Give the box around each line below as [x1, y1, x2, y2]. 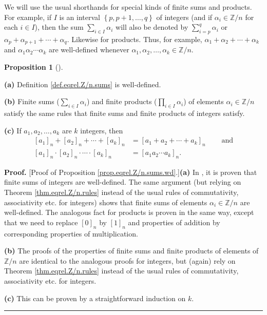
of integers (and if [156, 11, 213, 22]
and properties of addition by [128, 216, 220, 227]
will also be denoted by [116, 22, 188, 32]
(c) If [4, 125, 22, 135]
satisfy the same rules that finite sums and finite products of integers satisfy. [4, 108, 245, 119]
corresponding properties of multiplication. [4, 228, 138, 239]
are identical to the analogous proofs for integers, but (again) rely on [19, 255, 236, 266]
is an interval [59, 11, 100, 22]
